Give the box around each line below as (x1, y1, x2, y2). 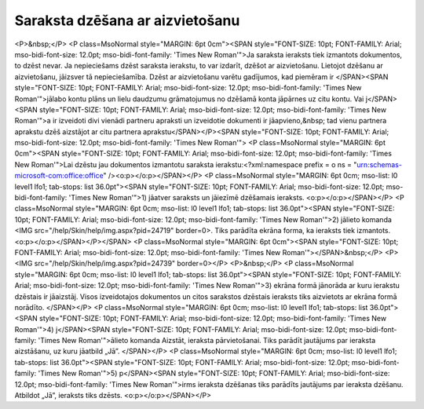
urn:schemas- (356, 159, 402, 169)
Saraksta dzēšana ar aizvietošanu (14, 12, 240, 29)
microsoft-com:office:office (14, 171, 104, 181)
